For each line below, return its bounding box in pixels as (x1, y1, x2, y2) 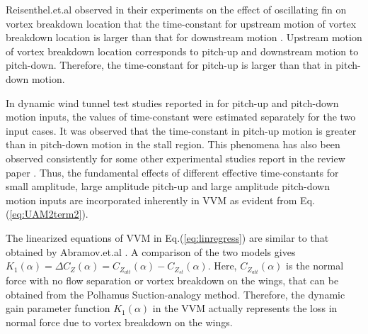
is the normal (286, 258, 344, 273)
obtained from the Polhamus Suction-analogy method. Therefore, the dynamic (6, 286, 345, 301)
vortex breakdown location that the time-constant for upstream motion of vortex (6, 16, 357, 30)
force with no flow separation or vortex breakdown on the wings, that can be (6, 273, 339, 288)
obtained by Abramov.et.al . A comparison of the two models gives (6, 244, 296, 259)
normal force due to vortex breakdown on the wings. (6, 314, 233, 329)
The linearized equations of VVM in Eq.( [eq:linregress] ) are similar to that (6, 230, 329, 245)
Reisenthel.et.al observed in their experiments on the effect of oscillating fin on (6, 2, 347, 16)
